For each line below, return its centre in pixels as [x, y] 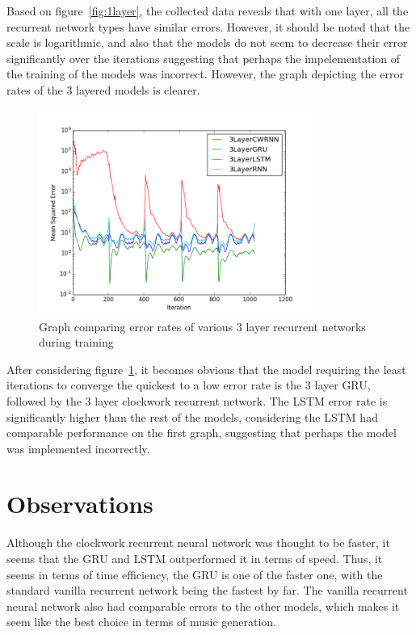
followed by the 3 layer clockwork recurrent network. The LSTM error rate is [197, 400]
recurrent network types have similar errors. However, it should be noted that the [208, 26]
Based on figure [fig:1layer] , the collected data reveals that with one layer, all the [208, 11]
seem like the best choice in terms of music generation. [141, 622]
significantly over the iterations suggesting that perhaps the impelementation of [204, 58]
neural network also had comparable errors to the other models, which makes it [203, 606]
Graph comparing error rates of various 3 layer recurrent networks [202, 326]
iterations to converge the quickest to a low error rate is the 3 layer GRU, [189, 385]
